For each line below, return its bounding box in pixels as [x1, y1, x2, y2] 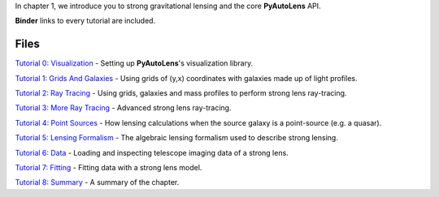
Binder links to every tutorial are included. [15, 16, 156, 26]
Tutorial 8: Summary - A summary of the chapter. [15, 178, 180, 187]
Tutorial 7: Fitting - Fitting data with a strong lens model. [15, 163, 202, 173]
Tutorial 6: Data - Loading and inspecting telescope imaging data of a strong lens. [15, 148, 289, 157]
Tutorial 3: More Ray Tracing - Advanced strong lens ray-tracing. [15, 103, 232, 113]
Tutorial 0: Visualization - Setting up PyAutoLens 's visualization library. [15, 58, 254, 68]
